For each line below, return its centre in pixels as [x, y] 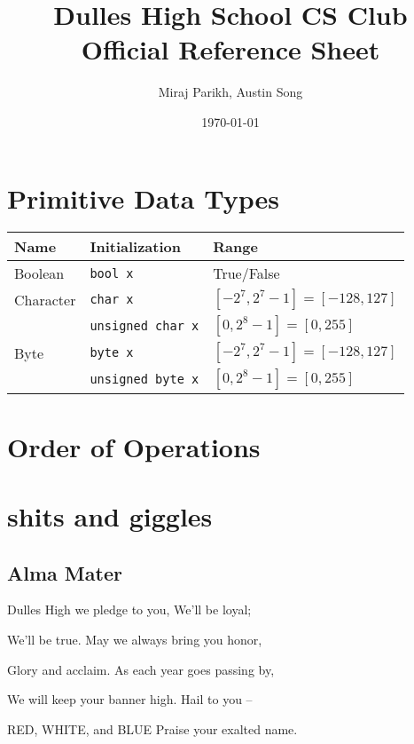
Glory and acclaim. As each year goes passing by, [141, 669]
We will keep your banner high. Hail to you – [130, 699]
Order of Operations [134, 446]
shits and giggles [110, 516]
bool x [112, 273]
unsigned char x [145, 326]
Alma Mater [65, 572]
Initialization [135, 247]
